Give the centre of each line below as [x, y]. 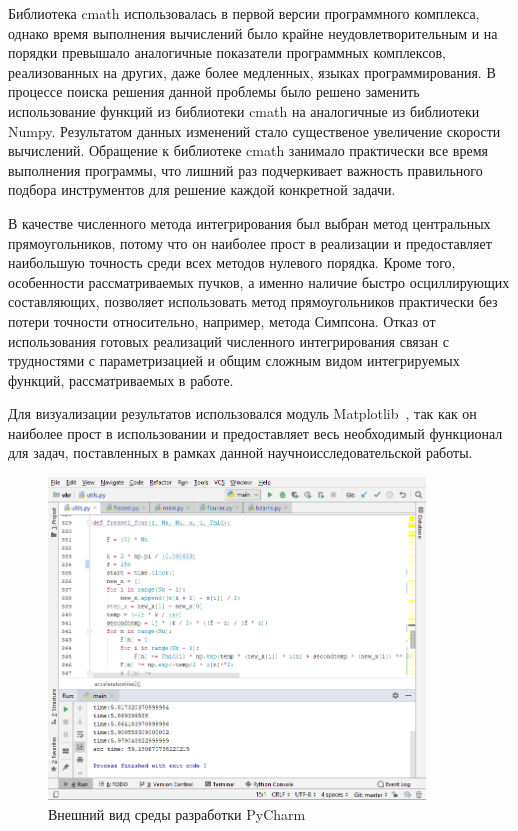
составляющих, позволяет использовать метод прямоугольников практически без [253, 301]
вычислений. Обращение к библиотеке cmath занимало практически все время [248, 150]
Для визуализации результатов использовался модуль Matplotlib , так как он [242, 413]
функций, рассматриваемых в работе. [121, 379]
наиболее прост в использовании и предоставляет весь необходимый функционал [255, 432]
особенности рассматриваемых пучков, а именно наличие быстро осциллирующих [259, 281]
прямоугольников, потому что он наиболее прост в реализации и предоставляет [250, 242]
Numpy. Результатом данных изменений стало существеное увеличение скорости [254, 130]
